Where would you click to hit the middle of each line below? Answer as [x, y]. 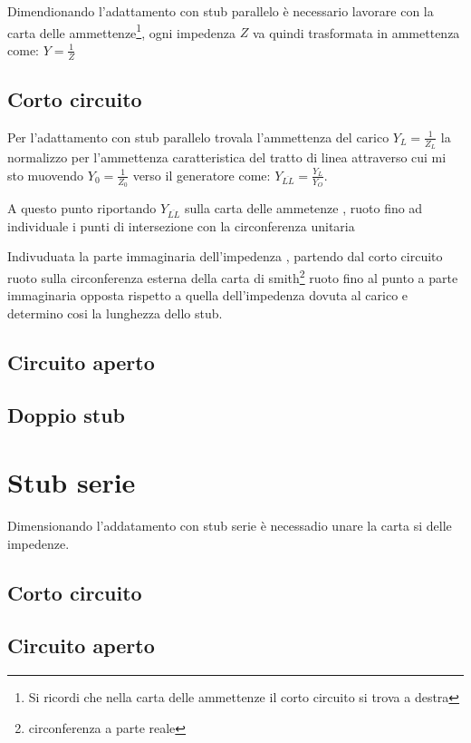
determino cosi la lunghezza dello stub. [115, 313]
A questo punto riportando [82, 207]
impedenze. [38, 543]
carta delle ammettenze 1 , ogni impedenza [122, 31]
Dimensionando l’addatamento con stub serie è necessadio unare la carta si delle [230, 525]
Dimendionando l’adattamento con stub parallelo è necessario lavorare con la [221, 11]
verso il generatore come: [202, 175]
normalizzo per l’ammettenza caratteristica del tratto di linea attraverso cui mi [227, 157]
